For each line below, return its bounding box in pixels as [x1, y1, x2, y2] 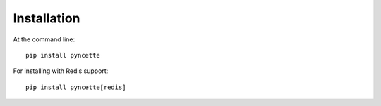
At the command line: [13, 35, 75, 44]
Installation [13, 11, 80, 26]
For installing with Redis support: [13, 67, 109, 75]
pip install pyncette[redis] [25, 83, 126, 91]
